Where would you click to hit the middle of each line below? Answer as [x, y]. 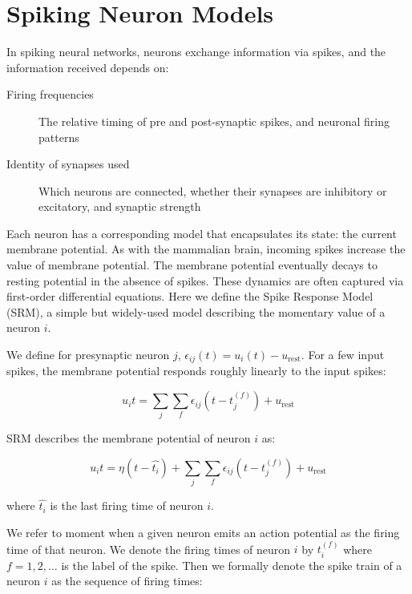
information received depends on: [88, 67]
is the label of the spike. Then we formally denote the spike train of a [232, 565]
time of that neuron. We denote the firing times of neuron [149, 549]
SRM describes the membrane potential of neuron [129, 438]
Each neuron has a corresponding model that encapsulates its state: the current [202, 233]
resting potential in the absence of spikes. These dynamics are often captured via [205, 280]
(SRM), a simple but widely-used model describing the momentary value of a [196, 311]
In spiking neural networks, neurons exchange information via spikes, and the [196, 52]
